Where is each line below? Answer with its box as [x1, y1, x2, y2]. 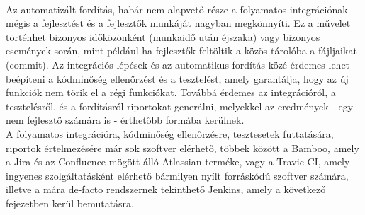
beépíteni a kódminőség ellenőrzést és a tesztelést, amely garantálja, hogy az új [6, 71, 349, 86]
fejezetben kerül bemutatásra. [6, 195, 134, 210]
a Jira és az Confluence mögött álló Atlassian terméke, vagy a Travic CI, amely [6, 154, 350, 169]
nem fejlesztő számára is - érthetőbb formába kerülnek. [6, 112, 245, 127]
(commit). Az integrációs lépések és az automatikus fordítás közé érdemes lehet [6, 57, 350, 71]
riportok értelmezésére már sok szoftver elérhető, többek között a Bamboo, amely [6, 140, 359, 155]
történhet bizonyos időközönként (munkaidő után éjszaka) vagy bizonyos [6, 29, 320, 44]
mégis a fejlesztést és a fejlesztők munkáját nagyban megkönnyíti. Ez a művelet [6, 16, 351, 30]
